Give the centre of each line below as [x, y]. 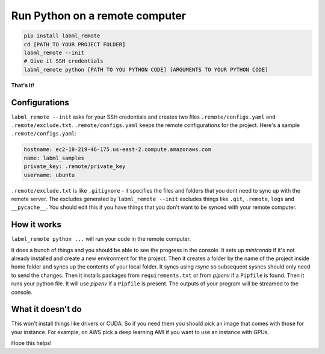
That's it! [23, 85]
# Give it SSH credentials [63, 61]
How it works [36, 225]
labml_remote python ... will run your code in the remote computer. [101, 239]
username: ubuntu [49, 175]
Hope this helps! [31, 343]
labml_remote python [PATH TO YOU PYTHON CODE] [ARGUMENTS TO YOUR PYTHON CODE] [146, 70]
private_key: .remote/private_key [75, 166]
